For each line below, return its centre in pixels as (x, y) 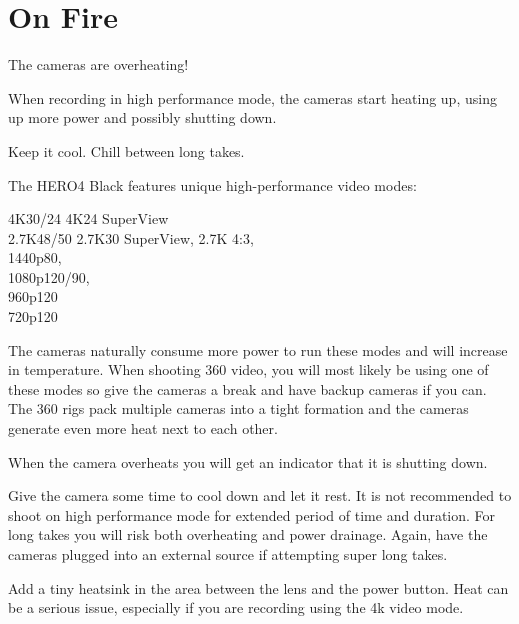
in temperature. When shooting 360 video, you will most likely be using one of (248, 369)
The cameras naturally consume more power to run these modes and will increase (258, 349)
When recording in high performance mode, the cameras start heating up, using (252, 97)
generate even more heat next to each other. (143, 428)
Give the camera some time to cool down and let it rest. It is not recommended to (260, 495)
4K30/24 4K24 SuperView (88, 218)
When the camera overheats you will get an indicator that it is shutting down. (248, 461)
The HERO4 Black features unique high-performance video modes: (212, 184)
